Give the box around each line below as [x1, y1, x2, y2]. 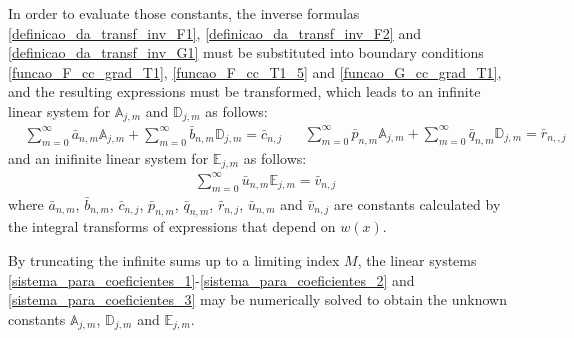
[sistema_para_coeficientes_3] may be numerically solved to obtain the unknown [8, 289, 507, 310]
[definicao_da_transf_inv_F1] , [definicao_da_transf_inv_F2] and [8, 22, 421, 43]
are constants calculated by [334, 193, 501, 214]
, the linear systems [357, 249, 477, 270]
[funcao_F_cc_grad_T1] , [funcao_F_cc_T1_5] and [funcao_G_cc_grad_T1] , [8, 61, 502, 82]
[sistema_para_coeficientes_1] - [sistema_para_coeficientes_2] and [8, 269, 415, 290]
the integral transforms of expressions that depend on [8, 216, 336, 237]
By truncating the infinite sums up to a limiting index [8, 249, 340, 270]
